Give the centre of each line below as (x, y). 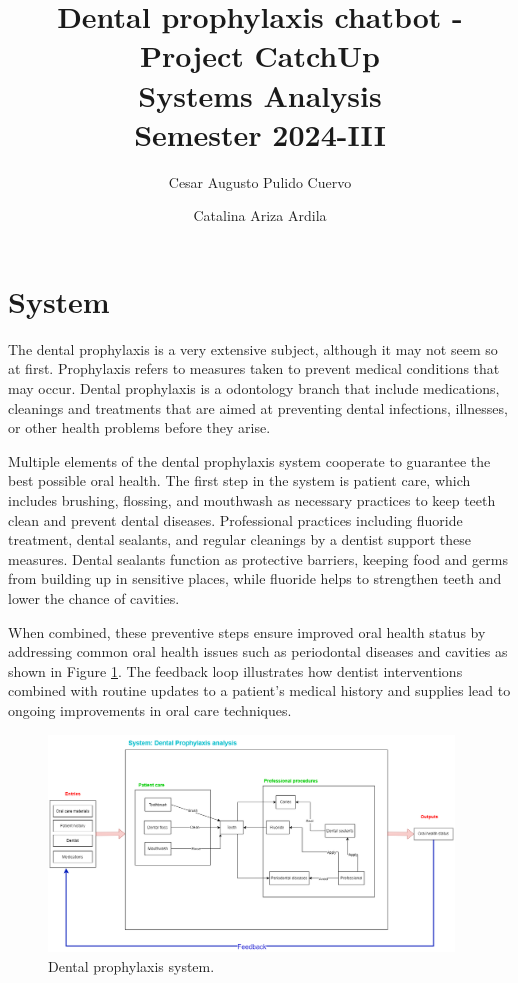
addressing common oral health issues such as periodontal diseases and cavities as (258, 651)
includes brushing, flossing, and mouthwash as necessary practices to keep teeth (252, 499)
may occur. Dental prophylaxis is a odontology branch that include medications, (254, 388)
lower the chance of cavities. (94, 597)
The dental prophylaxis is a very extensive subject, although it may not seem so (253, 348)
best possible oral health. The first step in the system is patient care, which (239, 480)
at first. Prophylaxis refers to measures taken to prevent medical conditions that (254, 368)
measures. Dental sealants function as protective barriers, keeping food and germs (258, 558)
